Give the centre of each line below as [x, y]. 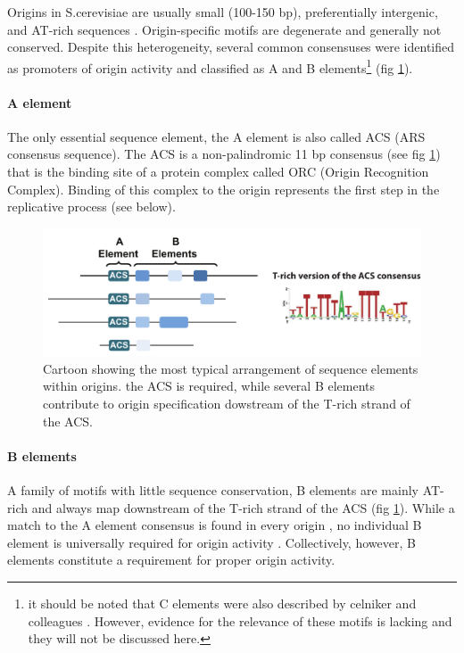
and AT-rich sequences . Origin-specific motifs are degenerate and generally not [224, 29]
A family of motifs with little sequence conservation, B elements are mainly [213, 490]
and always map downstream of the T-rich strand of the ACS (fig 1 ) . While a [243, 507]
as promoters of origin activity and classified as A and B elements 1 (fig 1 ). [210, 66]
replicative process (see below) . [91, 207]
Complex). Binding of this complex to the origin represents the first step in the [224, 189]
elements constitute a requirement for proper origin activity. [171, 560]
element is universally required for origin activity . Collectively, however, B [211, 542]
